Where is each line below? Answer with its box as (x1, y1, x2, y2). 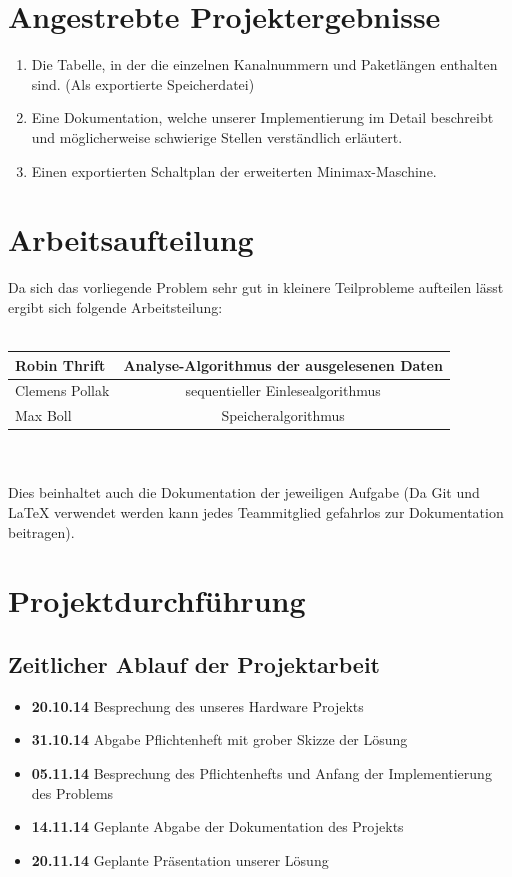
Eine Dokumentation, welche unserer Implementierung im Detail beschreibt (31, 107, 494, 128)
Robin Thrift (15, 354, 106, 375)
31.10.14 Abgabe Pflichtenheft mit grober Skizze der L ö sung (31, 729, 408, 750)
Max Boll (15, 405, 72, 426)
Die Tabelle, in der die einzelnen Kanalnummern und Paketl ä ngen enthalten (31, 54, 498, 75)
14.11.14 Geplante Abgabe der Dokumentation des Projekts (31, 816, 404, 837)
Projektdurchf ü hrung (8, 580, 306, 621)
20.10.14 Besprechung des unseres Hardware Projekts (31, 695, 364, 716)
